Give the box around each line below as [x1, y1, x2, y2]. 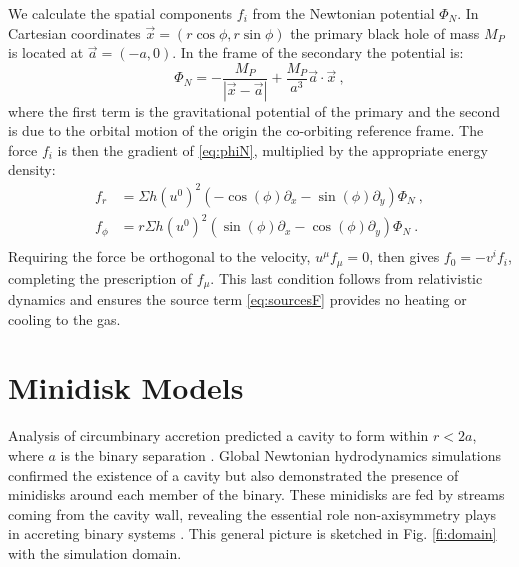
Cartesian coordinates [8, 22, 141, 43]
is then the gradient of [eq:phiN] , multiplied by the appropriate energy [57, 139, 488, 160]
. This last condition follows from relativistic [210, 267, 483, 288]
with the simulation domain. [8, 542, 182, 563]
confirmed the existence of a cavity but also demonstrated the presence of [8, 464, 459, 485]
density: [8, 159, 56, 180]
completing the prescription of [8, 267, 193, 288]
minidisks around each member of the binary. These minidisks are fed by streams [8, 484, 505, 505]
